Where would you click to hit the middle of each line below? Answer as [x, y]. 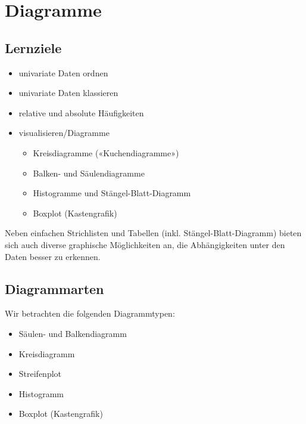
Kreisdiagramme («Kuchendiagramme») [106, 152]
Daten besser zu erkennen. [53, 256]
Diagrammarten [54, 288]
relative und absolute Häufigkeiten [81, 112]
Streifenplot [40, 374]
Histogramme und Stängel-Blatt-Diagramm [112, 193]
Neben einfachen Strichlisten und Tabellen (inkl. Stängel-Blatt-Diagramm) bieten [153, 233]
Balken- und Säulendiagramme [89, 173]
